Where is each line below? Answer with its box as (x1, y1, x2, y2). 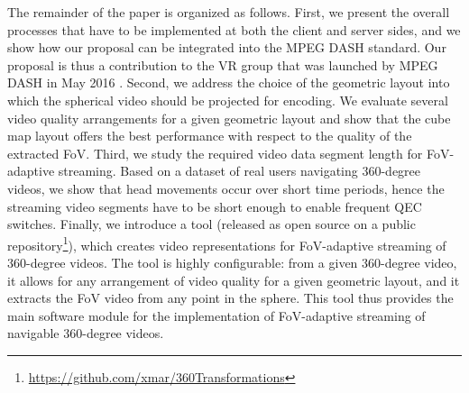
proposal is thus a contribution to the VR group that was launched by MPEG (7, 55, 438, 74)
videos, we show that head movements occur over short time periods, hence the (7, 178, 445, 197)
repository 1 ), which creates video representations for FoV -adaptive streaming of (7, 233, 446, 254)
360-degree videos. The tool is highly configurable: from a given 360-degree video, (7, 252, 457, 271)
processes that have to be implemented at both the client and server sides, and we (7, 20, 461, 39)
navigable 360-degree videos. (7, 324, 164, 343)
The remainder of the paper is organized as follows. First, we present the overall (7, 3, 450, 21)
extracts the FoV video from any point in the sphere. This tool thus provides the (7, 288, 454, 307)
